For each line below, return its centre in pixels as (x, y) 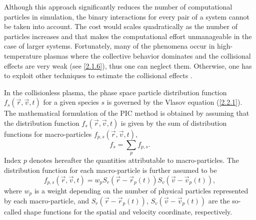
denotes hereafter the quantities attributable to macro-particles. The (134, 160)
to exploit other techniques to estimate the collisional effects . (98, 75)
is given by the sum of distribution (174, 123)
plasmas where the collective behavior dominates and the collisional (147, 55)
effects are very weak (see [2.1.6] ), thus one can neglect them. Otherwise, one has (128, 65)
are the (219, 200)
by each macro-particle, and (47, 200)
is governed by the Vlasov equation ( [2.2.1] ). (174, 102)
